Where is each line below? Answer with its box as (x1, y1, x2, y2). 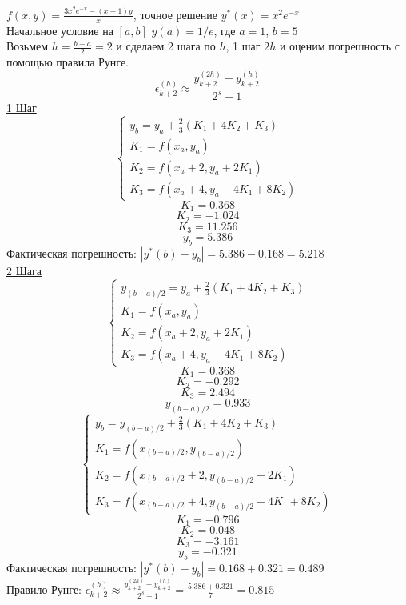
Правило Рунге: (6, 580, 82, 597)
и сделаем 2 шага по (116, 38, 216, 54)
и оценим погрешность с (279, 38, 400, 54)
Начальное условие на (6, 22, 113, 38)
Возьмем (6, 38, 49, 54)
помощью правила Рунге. (6, 54, 129, 70)
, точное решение (133, 6, 217, 22)
